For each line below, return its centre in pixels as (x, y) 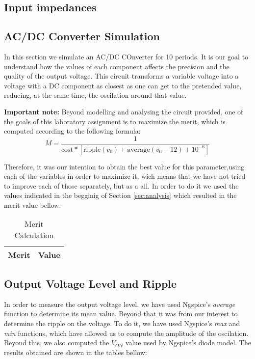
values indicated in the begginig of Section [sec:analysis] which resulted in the (120, 195)
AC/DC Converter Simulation (82, 36)
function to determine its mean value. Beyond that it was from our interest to (121, 314)
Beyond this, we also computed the (57, 343)
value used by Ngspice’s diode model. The (188, 343)
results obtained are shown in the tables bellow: (76, 352)
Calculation (34, 235)
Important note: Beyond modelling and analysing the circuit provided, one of (124, 111)
